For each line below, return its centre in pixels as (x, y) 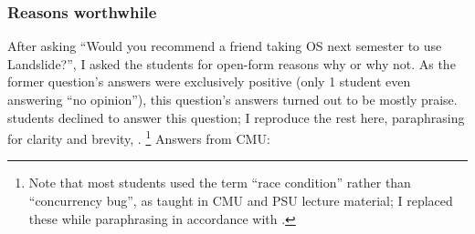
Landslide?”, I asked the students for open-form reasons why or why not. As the (232, 63)
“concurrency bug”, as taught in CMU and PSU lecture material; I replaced (241, 201)
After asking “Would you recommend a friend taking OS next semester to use (225, 46)
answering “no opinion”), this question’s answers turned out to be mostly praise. (232, 99)
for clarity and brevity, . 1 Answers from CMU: (139, 137)
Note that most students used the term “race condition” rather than (220, 183)
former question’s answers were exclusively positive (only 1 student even (209, 81)
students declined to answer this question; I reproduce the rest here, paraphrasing (236, 117)
